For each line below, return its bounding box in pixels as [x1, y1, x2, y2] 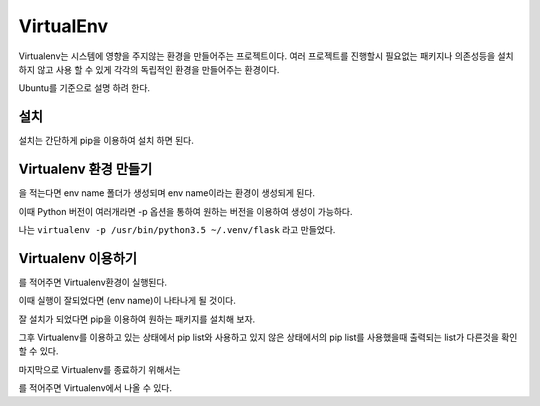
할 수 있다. [18, 345, 59, 357]
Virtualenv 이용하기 [18, 250, 138, 267]
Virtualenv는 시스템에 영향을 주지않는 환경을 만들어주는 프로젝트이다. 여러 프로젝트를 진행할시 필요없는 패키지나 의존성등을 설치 [18, 50, 514, 62]
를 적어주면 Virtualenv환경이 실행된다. [18, 276, 168, 288]
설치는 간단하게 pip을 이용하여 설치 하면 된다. [18, 135, 195, 147]
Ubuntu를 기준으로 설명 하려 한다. [18, 82, 150, 94]
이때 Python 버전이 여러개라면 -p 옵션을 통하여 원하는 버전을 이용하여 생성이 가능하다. [18, 205, 353, 217]
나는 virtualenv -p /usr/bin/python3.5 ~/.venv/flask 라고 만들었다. [18, 223, 336, 235]
